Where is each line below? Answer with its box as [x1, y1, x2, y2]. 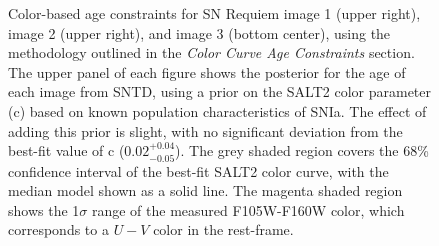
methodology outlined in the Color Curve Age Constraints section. [8, 42, 415, 63]
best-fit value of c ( [8, 140, 125, 161]
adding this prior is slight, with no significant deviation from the [8, 120, 403, 141]
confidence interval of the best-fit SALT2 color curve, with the [8, 160, 389, 181]
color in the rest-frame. [153, 219, 294, 240]
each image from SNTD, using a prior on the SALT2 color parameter [8, 81, 432, 102]
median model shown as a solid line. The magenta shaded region [8, 180, 403, 201]
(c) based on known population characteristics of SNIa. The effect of [8, 100, 427, 121]
